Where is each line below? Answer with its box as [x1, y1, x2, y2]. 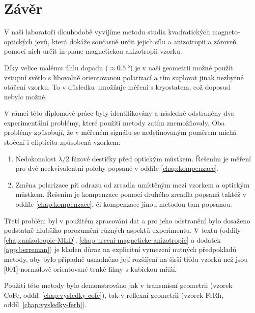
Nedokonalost [15, 153, 56, 163]
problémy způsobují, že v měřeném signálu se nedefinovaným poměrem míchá [4, 127, 237, 137]
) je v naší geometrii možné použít [130, 62, 233, 72]
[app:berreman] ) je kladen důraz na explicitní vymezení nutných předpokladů [4, 244, 237, 254]
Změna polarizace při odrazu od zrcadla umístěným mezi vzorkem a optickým [15, 179, 250, 189]
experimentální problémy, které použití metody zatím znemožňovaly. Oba [4, 117, 225, 127]
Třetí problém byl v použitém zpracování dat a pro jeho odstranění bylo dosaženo [4, 215, 250, 225]
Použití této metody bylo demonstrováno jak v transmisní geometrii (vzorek [4, 280, 232, 290]
